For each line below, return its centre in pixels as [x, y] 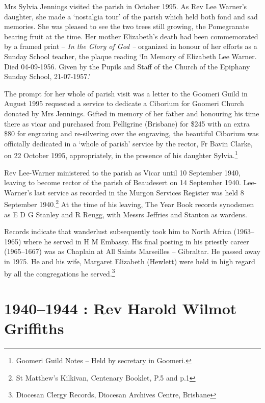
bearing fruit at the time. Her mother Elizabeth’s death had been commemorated [131, 36]
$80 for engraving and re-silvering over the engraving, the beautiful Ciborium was [131, 133]
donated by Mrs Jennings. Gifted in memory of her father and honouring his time [132, 113]
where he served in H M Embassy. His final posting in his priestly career [136, 241]
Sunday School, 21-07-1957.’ [47, 76]
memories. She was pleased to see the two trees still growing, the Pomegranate [127, 26]
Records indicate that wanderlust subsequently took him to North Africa [118, 231]
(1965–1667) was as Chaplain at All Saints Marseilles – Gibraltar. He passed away [132, 251]
